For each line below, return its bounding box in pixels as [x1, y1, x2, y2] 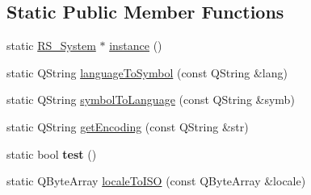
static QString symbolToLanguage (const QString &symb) [6, 91, 295, 108]
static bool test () [6, 145, 97, 162]
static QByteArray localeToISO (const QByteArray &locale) [6, 172, 306, 189]
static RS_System [6, 37, 96, 54]
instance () [109, 37, 162, 54]
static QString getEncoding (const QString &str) [6, 118, 249, 135]
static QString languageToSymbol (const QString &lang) [6, 64, 288, 81]
